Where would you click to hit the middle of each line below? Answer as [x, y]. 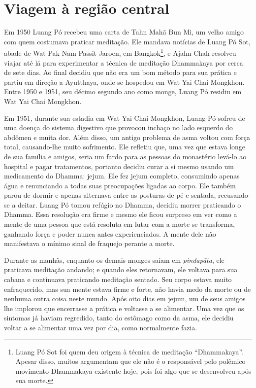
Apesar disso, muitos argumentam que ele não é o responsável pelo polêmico [130, 361]
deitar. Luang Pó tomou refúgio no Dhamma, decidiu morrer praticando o [129, 204]
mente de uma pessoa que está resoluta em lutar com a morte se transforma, [119, 224]
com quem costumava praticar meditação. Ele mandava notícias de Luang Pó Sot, [127, 41]
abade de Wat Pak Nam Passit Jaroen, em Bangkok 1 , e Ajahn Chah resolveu [120, 52]
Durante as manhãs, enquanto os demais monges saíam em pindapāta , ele [114, 260]
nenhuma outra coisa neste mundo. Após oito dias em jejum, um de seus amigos [125, 299]
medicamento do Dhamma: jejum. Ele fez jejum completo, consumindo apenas [122, 176]
